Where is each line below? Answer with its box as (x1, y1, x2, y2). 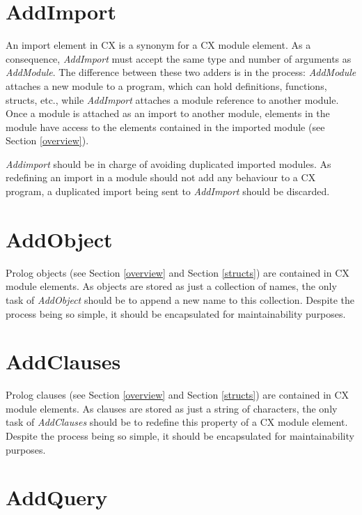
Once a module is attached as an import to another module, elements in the (6, 106, 330, 121)
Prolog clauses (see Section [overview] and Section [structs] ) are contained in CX (6, 387, 349, 402)
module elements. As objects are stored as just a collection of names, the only (6, 279, 337, 293)
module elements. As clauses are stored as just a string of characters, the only (6, 401, 338, 415)
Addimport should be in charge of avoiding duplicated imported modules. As (6, 156, 331, 171)
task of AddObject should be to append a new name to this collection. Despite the (6, 292, 355, 307)
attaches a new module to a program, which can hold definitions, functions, (6, 78, 327, 93)
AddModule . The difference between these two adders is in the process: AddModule (6, 65, 356, 79)
